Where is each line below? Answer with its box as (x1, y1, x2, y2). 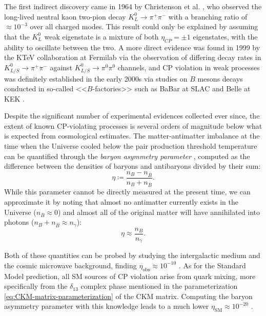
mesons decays (197, 73, 243, 84)
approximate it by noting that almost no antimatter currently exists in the (4, 196, 238, 207)
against (50, 62, 73, 72)
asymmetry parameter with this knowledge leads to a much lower (4, 301, 209, 311)
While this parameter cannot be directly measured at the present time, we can (4, 186, 251, 197)
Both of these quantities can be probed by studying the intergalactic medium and (4, 250, 260, 261)
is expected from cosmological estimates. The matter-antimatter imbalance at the (4, 130, 260, 141)
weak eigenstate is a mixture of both (44, 31, 159, 42)
